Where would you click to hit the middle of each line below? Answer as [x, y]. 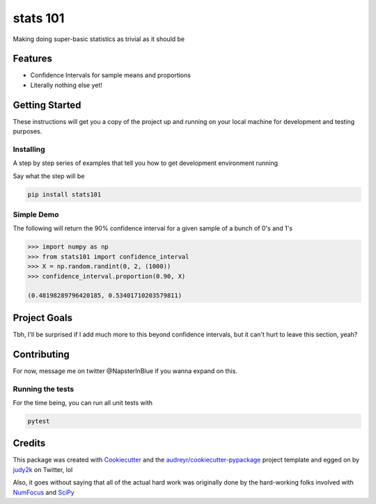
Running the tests [44, 388]
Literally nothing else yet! [66, 85]
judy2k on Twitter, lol [43, 469]
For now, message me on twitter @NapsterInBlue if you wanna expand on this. [125, 371]
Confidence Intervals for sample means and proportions [111, 75]
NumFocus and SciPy [44, 492]
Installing [29, 149]
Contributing [41, 354]
